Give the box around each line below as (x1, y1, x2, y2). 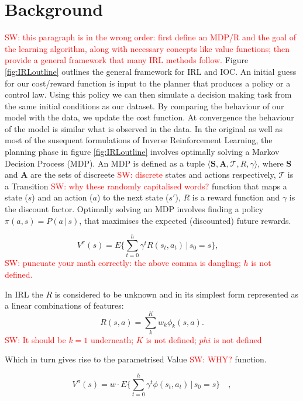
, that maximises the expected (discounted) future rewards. (79, 214, 291, 226)
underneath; (90, 333, 134, 345)
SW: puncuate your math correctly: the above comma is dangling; (5, 257, 241, 269)
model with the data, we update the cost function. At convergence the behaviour (5, 111, 294, 123)
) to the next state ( (97, 191, 169, 203)
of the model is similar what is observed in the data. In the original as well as (5, 122, 283, 134)
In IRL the (5, 288, 43, 300)
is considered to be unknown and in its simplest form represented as (54, 288, 299, 300)
